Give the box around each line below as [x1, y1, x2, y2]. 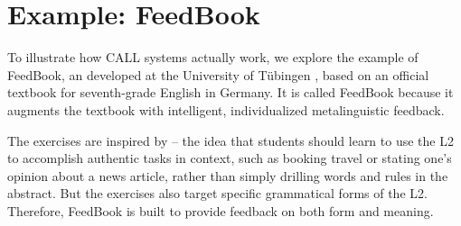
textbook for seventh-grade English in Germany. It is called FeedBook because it [7, 83, 454, 102]
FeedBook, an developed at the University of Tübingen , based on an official [7, 65, 429, 84]
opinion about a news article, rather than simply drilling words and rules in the [7, 166, 448, 185]
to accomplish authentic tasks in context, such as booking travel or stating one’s [7, 149, 452, 167]
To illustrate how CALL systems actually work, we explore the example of [7, 48, 419, 67]
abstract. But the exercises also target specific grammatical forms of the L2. [7, 184, 428, 203]
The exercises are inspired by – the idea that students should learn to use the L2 [7, 131, 454, 149]
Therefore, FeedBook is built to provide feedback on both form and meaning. [7, 201, 434, 220]
